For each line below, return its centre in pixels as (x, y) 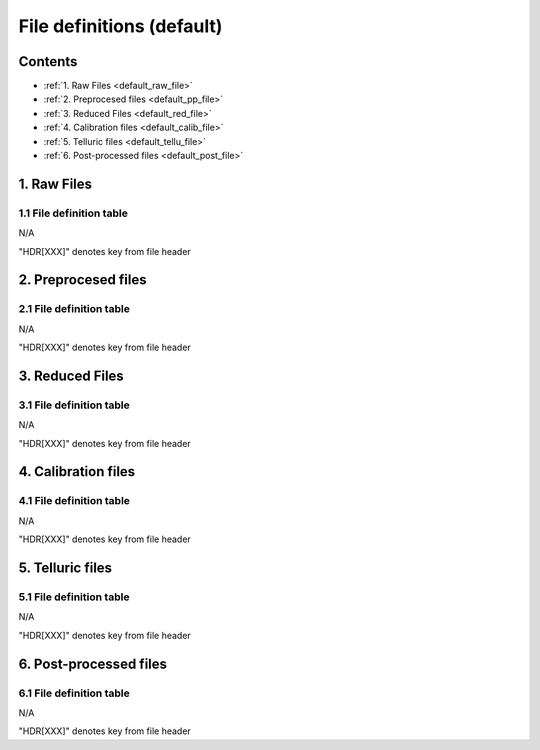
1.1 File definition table (73, 213)
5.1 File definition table (74, 597)
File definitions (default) (120, 26)
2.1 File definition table (74, 309)
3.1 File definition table (74, 405)
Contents (48, 61)
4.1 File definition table (74, 501)
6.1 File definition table (74, 693)
